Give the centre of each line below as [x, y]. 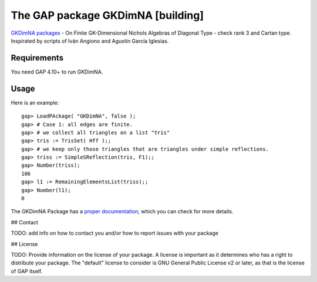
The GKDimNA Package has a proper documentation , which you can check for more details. [122, 211]
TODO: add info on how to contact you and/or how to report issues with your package [114, 233]
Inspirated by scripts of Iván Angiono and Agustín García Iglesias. [90, 41]
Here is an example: [35, 102]
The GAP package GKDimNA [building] [107, 15]
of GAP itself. [27, 271]
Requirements [37, 58]
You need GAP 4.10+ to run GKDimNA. [57, 72]
